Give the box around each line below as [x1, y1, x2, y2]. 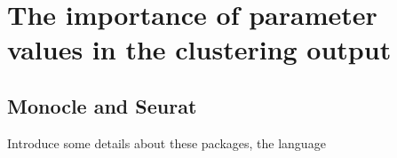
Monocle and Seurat [7, 91, 197, 119]
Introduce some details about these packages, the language [7, 133, 326, 152]
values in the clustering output [7, 31, 392, 67]
